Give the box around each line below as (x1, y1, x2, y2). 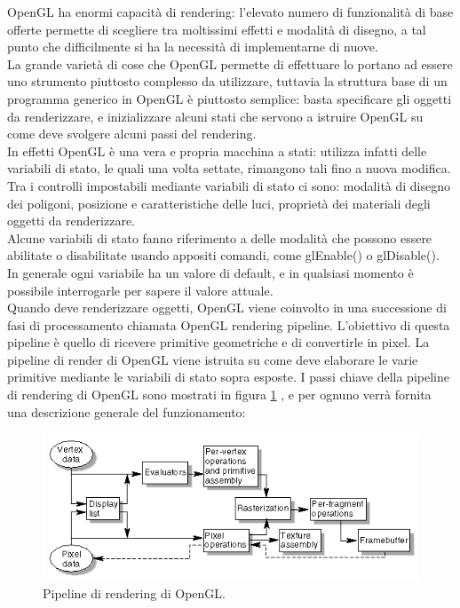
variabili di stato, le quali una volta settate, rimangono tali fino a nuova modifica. (7, 159, 451, 178)
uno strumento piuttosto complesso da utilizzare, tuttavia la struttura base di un (7, 72, 448, 91)
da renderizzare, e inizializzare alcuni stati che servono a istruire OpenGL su (7, 107, 424, 125)
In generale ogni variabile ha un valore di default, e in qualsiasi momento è (7, 263, 414, 281)
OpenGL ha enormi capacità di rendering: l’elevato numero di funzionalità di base (7, 3, 454, 20)
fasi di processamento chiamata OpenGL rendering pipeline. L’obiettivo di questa (7, 315, 450, 334)
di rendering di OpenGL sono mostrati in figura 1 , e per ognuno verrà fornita (7, 385, 432, 404)
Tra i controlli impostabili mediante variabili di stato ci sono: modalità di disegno (7, 176, 451, 194)
